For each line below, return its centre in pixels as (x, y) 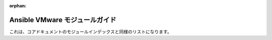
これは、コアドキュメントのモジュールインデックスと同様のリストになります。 (91, 32)
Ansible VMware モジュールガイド (63, 20)
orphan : (18, 6)
